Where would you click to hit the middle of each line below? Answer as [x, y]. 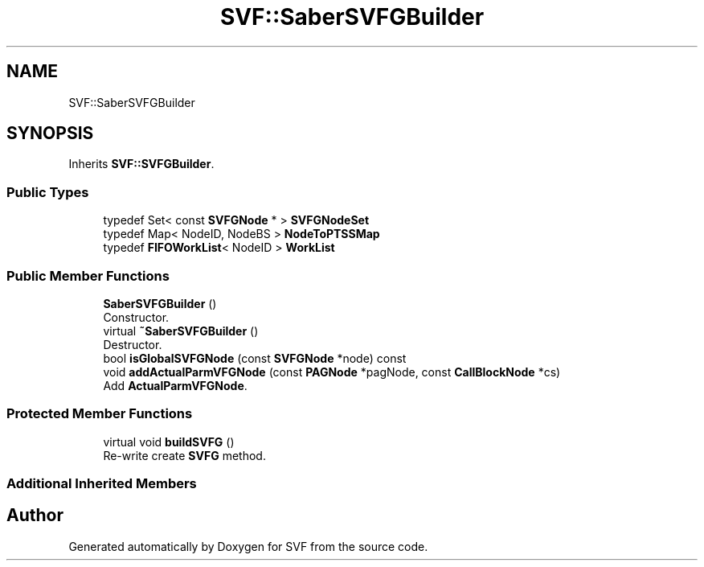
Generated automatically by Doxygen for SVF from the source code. [248, 546]
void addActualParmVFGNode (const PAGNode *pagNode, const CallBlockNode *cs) [332, 372]
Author [35, 516]
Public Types [48, 192]
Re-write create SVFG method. [184, 455]
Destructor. [133, 344]
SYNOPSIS [50, 134]
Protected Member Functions [100, 414]
